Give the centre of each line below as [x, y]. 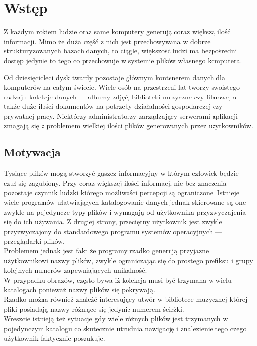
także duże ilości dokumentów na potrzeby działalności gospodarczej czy [113, 106]
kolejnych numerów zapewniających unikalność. [76, 270]
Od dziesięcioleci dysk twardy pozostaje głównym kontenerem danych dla [115, 77]
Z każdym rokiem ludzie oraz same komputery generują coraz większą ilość [117, 31]
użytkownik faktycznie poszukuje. [55, 338]
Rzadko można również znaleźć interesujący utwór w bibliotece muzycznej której [126, 299]
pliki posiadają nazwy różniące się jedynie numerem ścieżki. [94, 309]
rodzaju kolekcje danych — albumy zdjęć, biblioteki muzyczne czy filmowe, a [120, 96]
